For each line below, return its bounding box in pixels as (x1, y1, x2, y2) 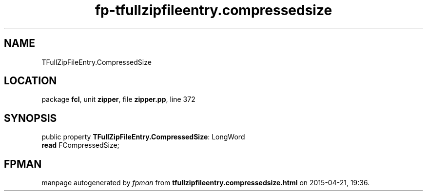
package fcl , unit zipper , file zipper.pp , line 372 (41, 95, 195, 104)
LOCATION (4, 75, 57, 87)
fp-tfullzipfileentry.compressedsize (95, 2, 332, 19)
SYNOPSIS (4, 112, 57, 124)
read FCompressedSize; (41, 141, 119, 150)
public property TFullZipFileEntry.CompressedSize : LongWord (41, 133, 245, 141)
